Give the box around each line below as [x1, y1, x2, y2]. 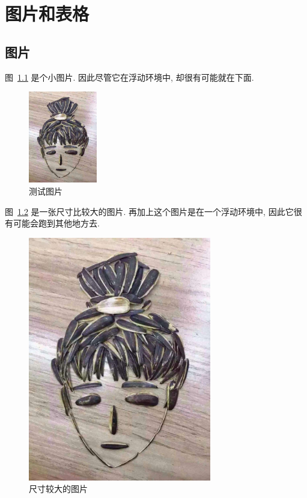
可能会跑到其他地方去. [13, 217, 100, 229]
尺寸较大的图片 [29, 482, 88, 495]
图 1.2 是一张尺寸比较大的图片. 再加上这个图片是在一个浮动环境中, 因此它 [5, 205, 294, 217]
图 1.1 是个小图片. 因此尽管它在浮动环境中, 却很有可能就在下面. [5, 70, 254, 83]
